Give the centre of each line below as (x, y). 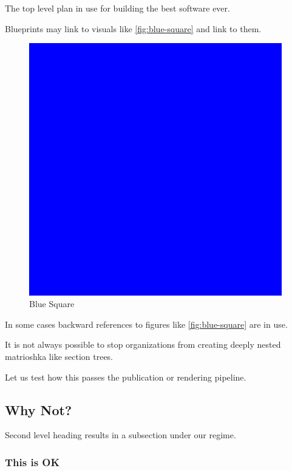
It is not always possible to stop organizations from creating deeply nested (143, 344)
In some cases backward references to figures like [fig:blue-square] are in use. (146, 324)
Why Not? (39, 409)
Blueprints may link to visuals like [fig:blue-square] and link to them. (133, 28)
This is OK (32, 462)
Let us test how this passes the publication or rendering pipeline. (126, 377)
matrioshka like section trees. (59, 357)
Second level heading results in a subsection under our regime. (121, 435)
